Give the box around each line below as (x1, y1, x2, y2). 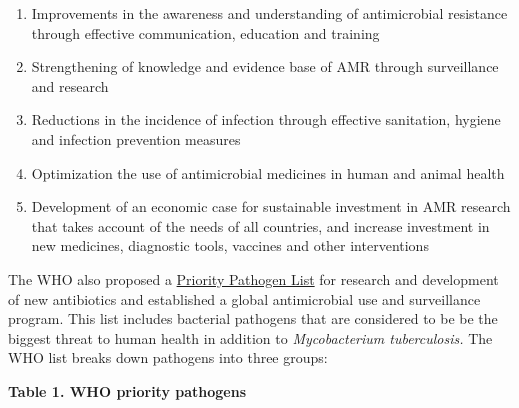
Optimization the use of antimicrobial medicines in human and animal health (31, 162, 505, 183)
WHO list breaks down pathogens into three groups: (8, 347, 328, 368)
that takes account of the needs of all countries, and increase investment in (31, 215, 490, 236)
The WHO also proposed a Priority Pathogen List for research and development (8, 268, 499, 289)
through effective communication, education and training (31, 22, 380, 43)
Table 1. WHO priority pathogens (8, 380, 247, 401)
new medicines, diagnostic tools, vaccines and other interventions (31, 235, 429, 256)
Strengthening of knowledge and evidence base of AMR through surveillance (31, 56, 499, 77)
